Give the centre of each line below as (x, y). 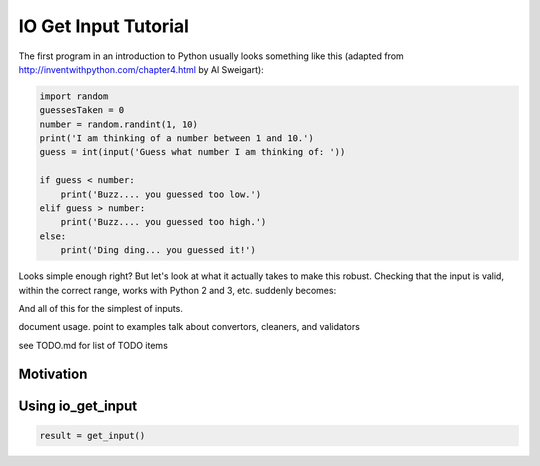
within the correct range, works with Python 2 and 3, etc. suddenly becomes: (177, 290)
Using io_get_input (78, 405)
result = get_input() (92, 435)
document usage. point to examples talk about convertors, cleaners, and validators (189, 327)
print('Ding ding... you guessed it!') (158, 250)
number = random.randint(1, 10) (119, 124)
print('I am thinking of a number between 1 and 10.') (176, 138)
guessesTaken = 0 (82, 110)
